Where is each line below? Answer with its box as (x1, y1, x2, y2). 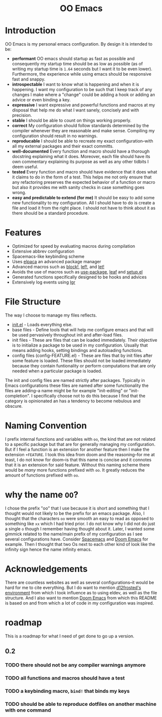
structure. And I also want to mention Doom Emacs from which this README (5, 595, 157, 601)
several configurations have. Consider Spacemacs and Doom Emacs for (5, 536, 148, 542)
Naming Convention (5, 420, 87, 431)
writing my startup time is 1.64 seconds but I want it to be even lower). (12, 66, 152, 72)
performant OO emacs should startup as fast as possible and (12, 56, 135, 62)
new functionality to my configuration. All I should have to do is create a (12, 200, 155, 206)
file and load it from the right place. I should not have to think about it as (12, 205, 156, 211)
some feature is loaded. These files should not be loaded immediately (12, 358, 151, 364)
